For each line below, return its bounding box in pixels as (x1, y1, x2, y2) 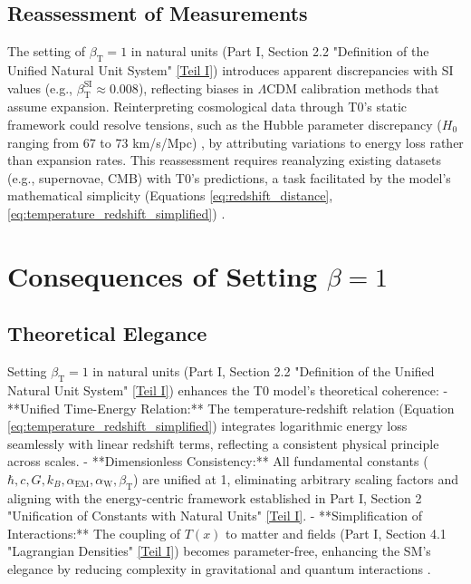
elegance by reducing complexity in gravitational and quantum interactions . (7, 560, 431, 579)
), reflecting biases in (138, 78, 254, 97)
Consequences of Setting (7, 257, 318, 294)
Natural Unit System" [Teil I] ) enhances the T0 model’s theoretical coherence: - (7, 380, 448, 399)
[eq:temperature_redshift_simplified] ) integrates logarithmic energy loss (7, 416, 408, 435)
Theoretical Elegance (7, 319, 207, 347)
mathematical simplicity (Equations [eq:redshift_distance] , (7, 186, 333, 205)
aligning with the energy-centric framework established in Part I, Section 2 (7, 488, 422, 507)
